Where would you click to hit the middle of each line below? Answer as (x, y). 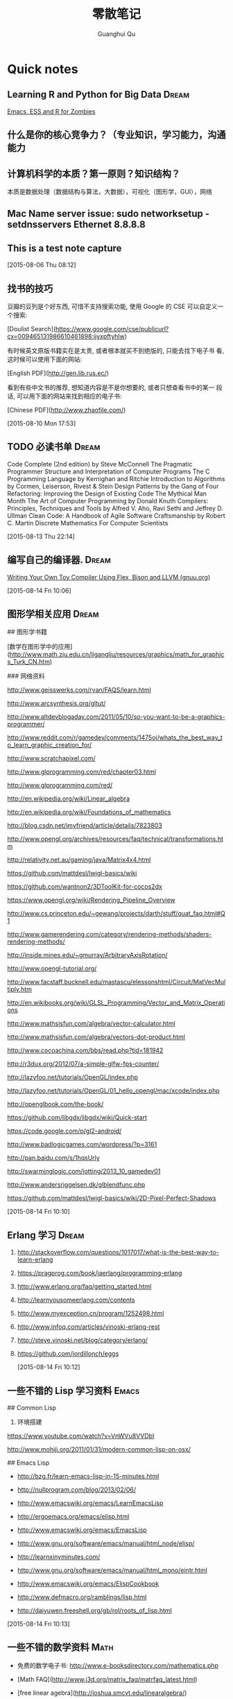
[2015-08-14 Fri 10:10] (39, 1212)
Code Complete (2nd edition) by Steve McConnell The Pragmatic (100, 464)
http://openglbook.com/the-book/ (55, 1104)
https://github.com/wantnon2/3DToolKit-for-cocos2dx (85, 887)
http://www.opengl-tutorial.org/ (52, 968)
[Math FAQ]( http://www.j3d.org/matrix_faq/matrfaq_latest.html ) (107, 1679)
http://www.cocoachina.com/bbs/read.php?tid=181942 (85, 1050)
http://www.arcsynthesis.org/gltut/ (57, 704)
